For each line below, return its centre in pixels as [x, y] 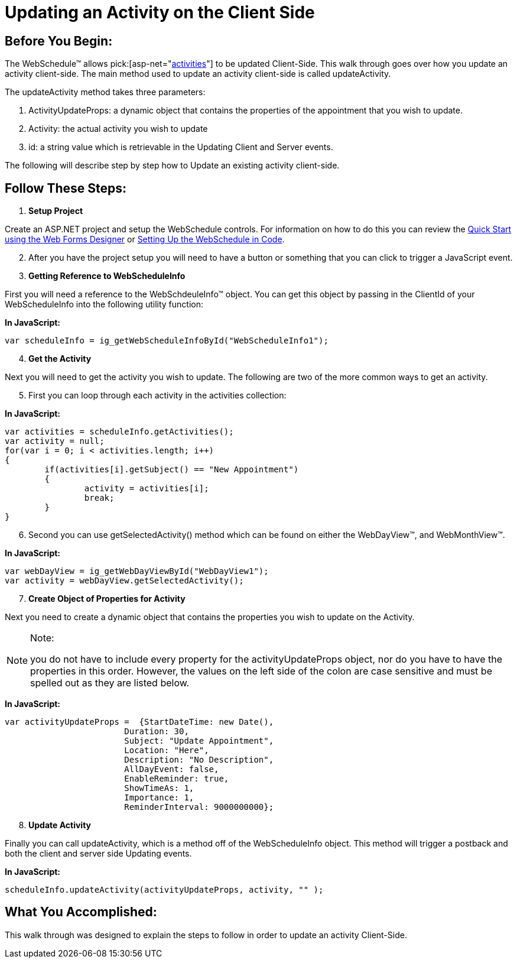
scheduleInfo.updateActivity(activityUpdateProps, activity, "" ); [164, 890]
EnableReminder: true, [177, 779]
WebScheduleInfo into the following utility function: [104, 304]
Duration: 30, [157, 732]
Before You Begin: [59, 41]
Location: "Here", [167, 750]
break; [99, 498]
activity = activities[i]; [147, 489]
